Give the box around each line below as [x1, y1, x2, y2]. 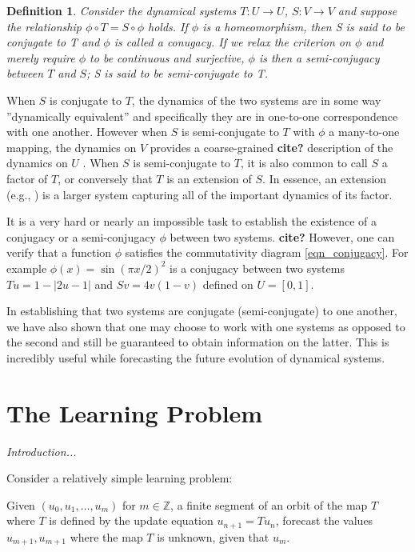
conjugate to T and [6, 34, 100, 50]
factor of [6, 170, 48, 186]
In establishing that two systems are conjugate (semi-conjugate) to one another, [6, 302, 397, 319]
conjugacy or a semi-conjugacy [6, 228, 156, 245]
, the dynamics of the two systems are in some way [131, 91, 381, 108]
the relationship [6, 18, 82, 34]
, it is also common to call [240, 154, 368, 171]
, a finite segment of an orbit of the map [170, 496, 368, 513]
